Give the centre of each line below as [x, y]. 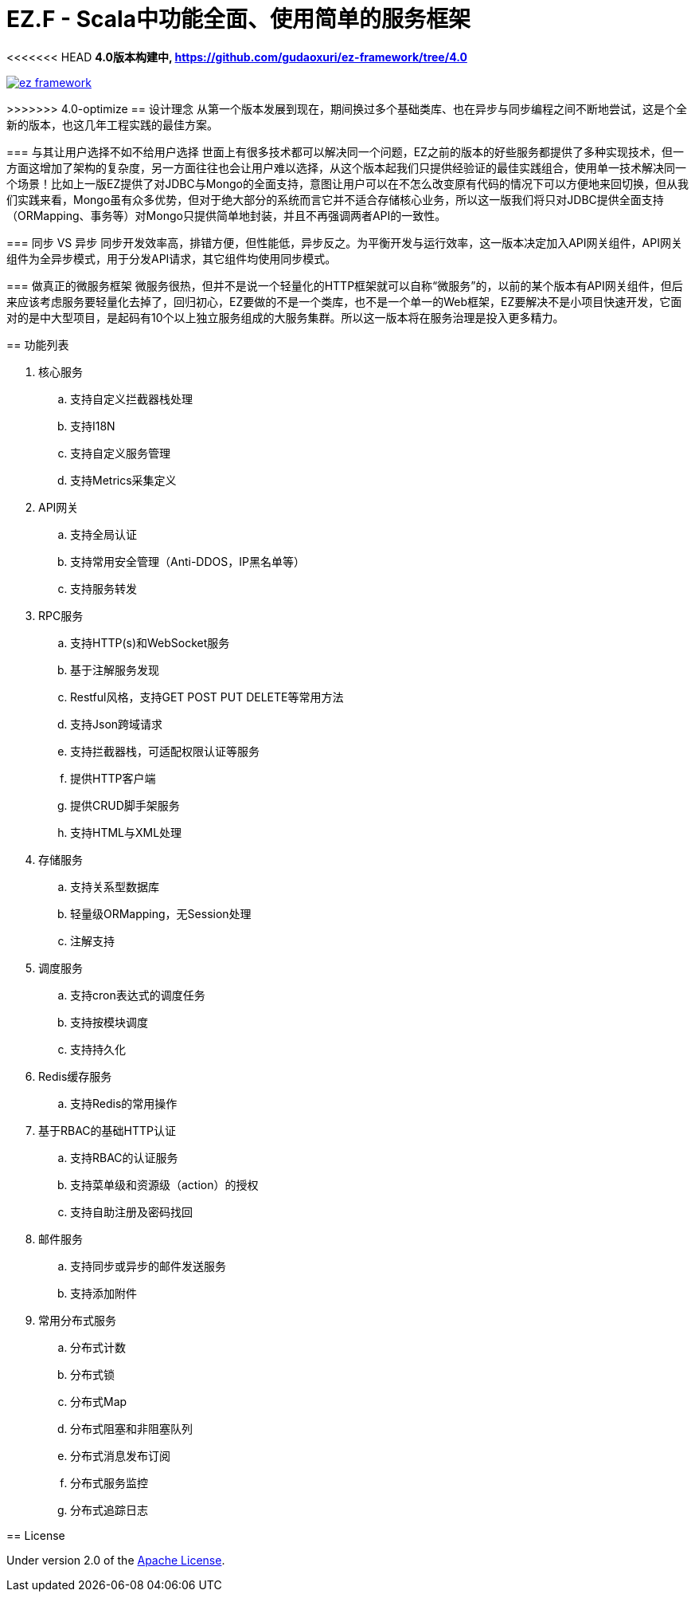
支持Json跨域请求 [117, 724]
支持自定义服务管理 [120, 453]
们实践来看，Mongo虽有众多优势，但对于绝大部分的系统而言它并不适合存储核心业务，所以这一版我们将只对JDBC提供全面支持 [335, 199]
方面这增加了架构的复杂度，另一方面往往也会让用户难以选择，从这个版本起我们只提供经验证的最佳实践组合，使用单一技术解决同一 [346, 167]
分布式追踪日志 [109, 1510]
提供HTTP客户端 [113, 778]
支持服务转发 [103, 588]
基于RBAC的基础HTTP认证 [107, 1130]
